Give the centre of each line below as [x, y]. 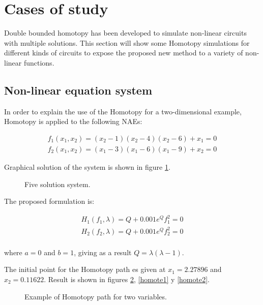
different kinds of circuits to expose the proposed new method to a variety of [124, 53]
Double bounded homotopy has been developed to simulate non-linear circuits [125, 33]
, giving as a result [103, 252]
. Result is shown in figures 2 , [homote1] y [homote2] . [127, 279]
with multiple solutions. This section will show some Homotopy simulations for [127, 42]
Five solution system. [57, 184]
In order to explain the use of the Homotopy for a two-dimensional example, [123, 111]
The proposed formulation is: [49, 201]
